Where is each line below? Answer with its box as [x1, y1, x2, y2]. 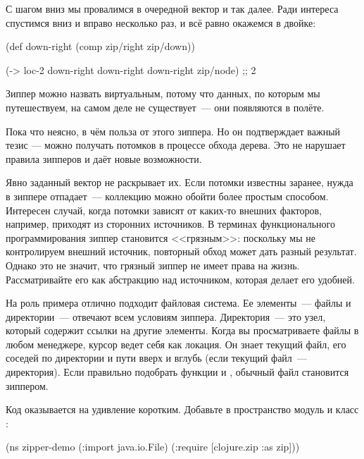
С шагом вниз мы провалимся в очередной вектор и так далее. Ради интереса [6, 1, 339, 16]
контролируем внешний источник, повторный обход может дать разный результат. [6, 244, 357, 259]
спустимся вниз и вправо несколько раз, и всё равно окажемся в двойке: [6, 15, 316, 30]
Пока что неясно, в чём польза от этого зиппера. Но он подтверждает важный [6, 123, 341, 138]
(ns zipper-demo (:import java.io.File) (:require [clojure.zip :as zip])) [6, 439, 300, 454]
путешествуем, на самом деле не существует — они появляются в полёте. [6, 99, 325, 114]
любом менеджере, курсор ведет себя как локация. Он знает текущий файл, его [6, 336, 346, 351]
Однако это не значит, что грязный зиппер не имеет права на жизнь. [6, 257, 300, 272]
